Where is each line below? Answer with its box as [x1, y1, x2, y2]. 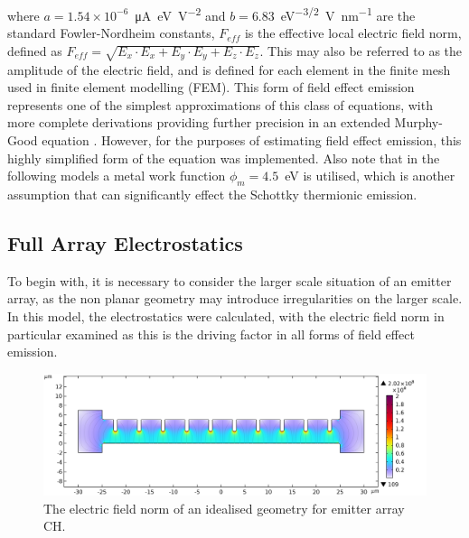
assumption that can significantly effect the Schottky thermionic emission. [7, 184, 417, 203]
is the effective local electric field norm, [244, 23, 462, 42]
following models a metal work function [7, 166, 226, 185]
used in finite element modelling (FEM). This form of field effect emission [7, 78, 415, 97]
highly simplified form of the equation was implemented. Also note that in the [7, 148, 440, 167]
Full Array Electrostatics [7, 228, 243, 256]
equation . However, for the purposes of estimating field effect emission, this [42, 130, 462, 149]
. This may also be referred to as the [259, 41, 463, 60]
